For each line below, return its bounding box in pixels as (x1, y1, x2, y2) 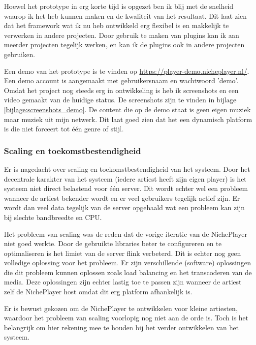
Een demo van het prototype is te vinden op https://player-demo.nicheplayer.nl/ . (4, 65, 249, 76)
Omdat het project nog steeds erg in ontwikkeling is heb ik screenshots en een (4, 85, 239, 95)
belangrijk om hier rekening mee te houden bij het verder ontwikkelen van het (4, 322, 239, 332)
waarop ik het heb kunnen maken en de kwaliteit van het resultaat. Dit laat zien (4, 10, 247, 21)
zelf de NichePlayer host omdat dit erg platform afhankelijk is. (4, 286, 192, 297)
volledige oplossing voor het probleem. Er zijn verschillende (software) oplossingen (4, 257, 251, 268)
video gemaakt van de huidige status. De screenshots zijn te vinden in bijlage (4, 94, 236, 105)
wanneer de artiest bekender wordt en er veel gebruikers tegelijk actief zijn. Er (4, 192, 240, 203)
